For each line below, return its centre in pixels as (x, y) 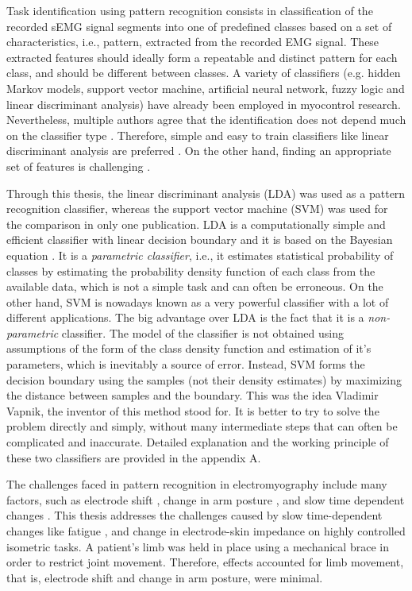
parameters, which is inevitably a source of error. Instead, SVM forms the (186, 364)
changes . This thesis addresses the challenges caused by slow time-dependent (194, 515)
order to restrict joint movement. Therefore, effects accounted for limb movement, (205, 562)
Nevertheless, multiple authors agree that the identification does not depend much (206, 120)
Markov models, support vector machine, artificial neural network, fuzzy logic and (206, 88)
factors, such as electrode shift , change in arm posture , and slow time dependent (206, 499)
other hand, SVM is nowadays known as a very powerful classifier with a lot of (198, 301)
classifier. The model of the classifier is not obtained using (202, 332)
